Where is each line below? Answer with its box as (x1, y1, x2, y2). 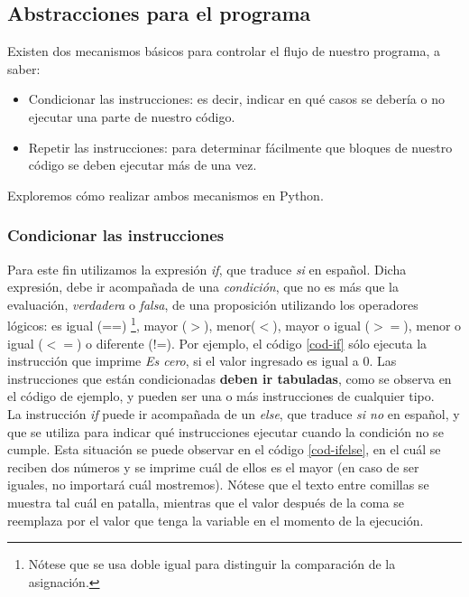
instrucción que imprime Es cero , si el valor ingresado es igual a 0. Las (7, 351, 397, 370)
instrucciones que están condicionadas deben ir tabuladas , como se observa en (7, 368, 452, 387)
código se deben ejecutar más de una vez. (28, 155, 257, 174)
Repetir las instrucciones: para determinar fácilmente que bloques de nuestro (28, 137, 453, 156)
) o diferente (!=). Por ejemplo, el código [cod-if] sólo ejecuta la (77, 333, 428, 352)
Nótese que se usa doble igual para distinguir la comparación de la (28, 555, 396, 574)
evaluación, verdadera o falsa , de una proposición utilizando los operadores (7, 294, 418, 313)
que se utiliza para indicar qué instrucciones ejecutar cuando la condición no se (7, 422, 444, 441)
